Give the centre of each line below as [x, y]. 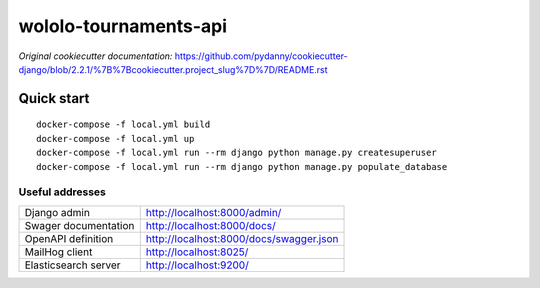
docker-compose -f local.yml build [123, 124]
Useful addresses [62, 192]
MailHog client [58, 252]
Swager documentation [79, 225]
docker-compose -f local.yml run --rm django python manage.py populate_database [242, 166]
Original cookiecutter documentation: [95, 56]
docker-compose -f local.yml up [115, 138]
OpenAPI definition [69, 238]
